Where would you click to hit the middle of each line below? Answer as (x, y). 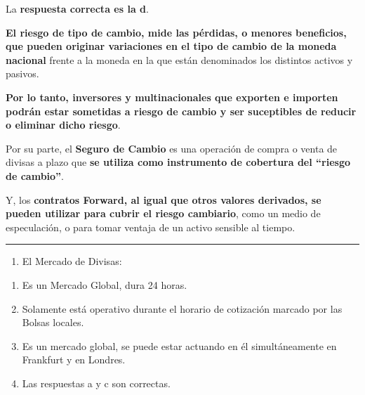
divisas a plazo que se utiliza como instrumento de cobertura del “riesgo (178, 162)
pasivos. (22, 73)
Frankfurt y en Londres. (74, 360)
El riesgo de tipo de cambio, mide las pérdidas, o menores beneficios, (176, 32)
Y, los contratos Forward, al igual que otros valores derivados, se (164, 199)
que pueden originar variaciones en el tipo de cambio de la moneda (171, 46)
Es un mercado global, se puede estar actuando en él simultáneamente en (179, 345)
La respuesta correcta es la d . (77, 8)
